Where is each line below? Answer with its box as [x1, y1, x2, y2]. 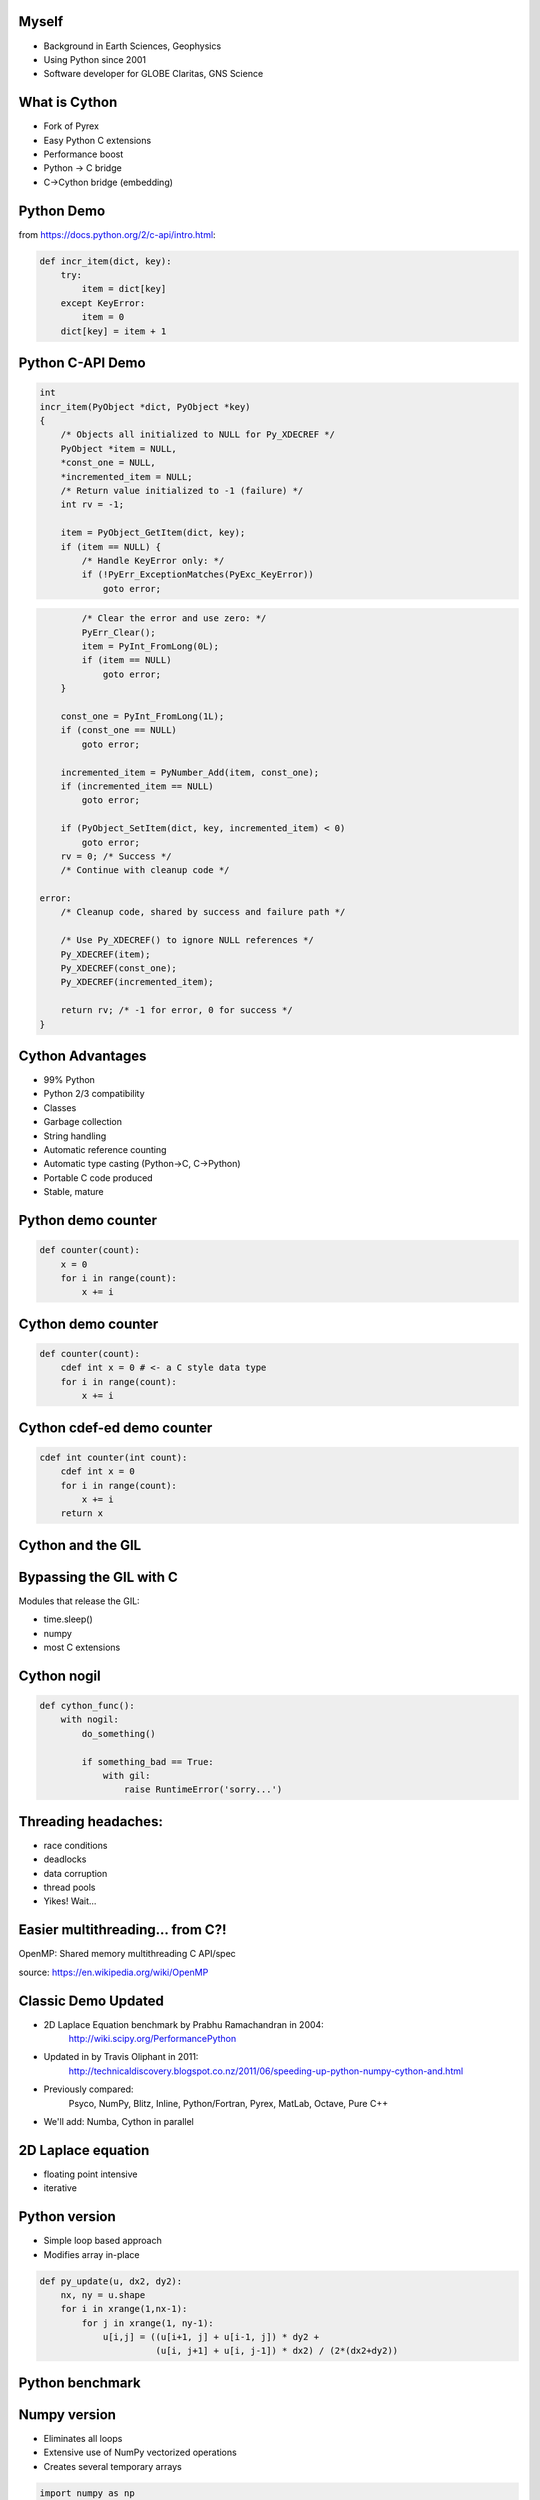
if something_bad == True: [81, 1756, 214, 1767]
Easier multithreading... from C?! [18, 1921, 227, 1939]
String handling [43, 1130, 107, 1142]
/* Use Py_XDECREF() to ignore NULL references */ [60, 935, 314, 946]
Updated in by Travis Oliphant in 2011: [43, 2051, 199, 2063]
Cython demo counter [18, 1315, 159, 1332]
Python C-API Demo [18, 355, 146, 372]
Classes [43, 1101, 77, 1114]
